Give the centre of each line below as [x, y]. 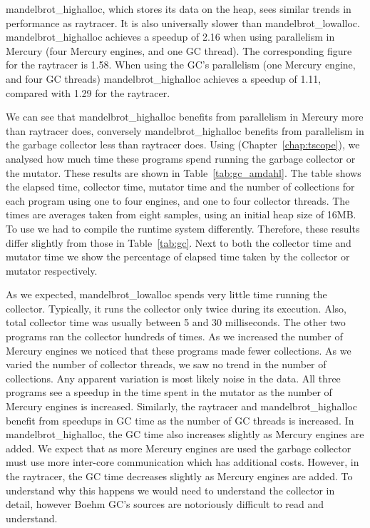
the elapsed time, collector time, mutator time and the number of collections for [180, 187]
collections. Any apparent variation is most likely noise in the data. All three [173, 378]
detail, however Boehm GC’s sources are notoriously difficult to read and [165, 504]
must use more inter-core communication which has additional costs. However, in [183, 462]
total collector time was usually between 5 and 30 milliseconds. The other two [176, 322]
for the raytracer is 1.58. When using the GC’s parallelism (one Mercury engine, [181, 65]
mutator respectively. [52, 270]
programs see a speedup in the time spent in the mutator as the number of [169, 392]
